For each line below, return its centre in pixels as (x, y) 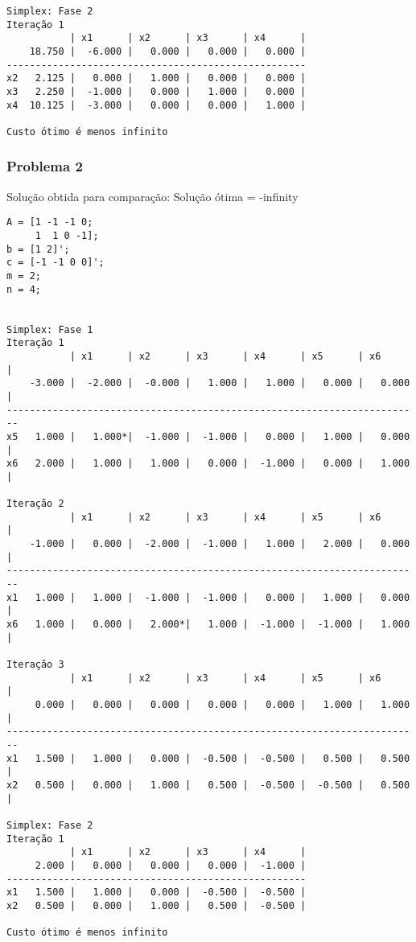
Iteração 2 (35, 504)
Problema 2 (45, 166)
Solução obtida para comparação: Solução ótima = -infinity (152, 196)
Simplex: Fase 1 (50, 329)
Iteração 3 (35, 665)
